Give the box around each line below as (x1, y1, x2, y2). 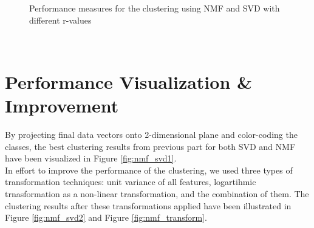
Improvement (5, 93, 119, 118)
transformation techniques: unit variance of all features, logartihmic (5, 175, 256, 188)
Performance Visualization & (5, 69, 253, 94)
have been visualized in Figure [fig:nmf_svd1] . (5, 152, 177, 164)
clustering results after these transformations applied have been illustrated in (5, 199, 292, 212)
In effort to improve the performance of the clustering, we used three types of (5, 163, 293, 176)
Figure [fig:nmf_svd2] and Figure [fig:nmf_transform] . (5, 211, 207, 224)
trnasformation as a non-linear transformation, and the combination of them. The (5, 187, 309, 200)
